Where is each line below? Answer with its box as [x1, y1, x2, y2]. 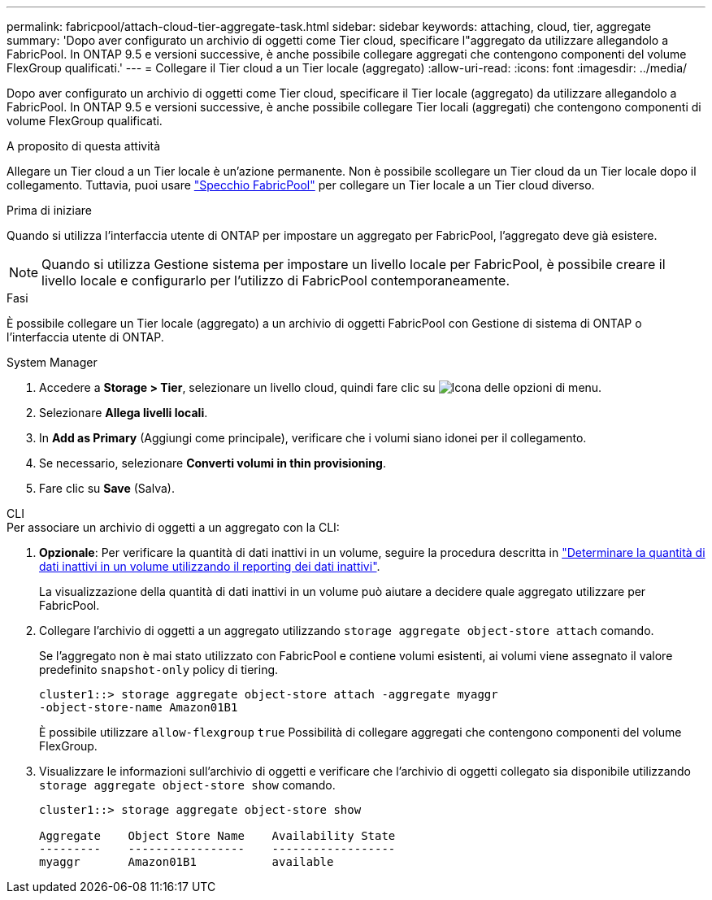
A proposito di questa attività [7, 139, 161, 153]
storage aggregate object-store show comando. [39, 778, 336, 792]
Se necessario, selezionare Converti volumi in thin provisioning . [39, 456, 386, 470]
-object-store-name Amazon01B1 [39, 701, 238, 714]
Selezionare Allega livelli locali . [39, 406, 208, 420]
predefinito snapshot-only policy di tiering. [39, 663, 279, 676]
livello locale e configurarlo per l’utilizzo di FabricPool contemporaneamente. [41, 272, 510, 289]
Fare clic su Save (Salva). [39, 481, 175, 495]
